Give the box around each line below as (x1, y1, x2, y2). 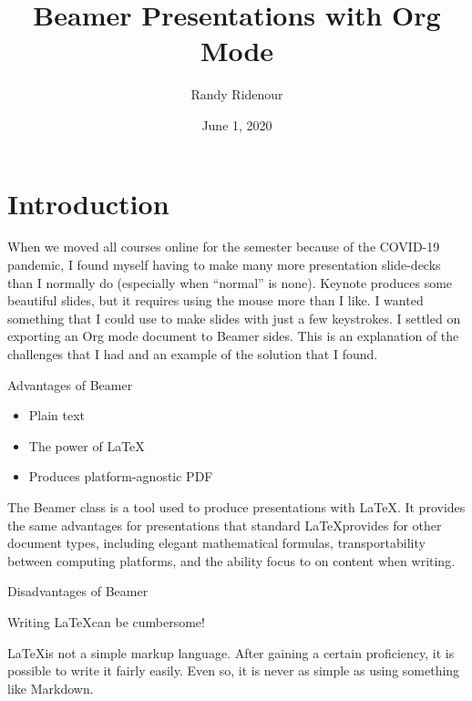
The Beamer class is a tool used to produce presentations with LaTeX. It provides (7, 497, 466, 516)
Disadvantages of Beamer (7, 582, 149, 601)
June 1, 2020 (201, 115, 272, 134)
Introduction (7, 184, 169, 222)
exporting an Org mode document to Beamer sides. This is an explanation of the (7, 326, 459, 345)
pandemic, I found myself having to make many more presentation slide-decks (7, 255, 441, 274)
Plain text (28, 406, 86, 425)
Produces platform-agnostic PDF (28, 467, 213, 486)
